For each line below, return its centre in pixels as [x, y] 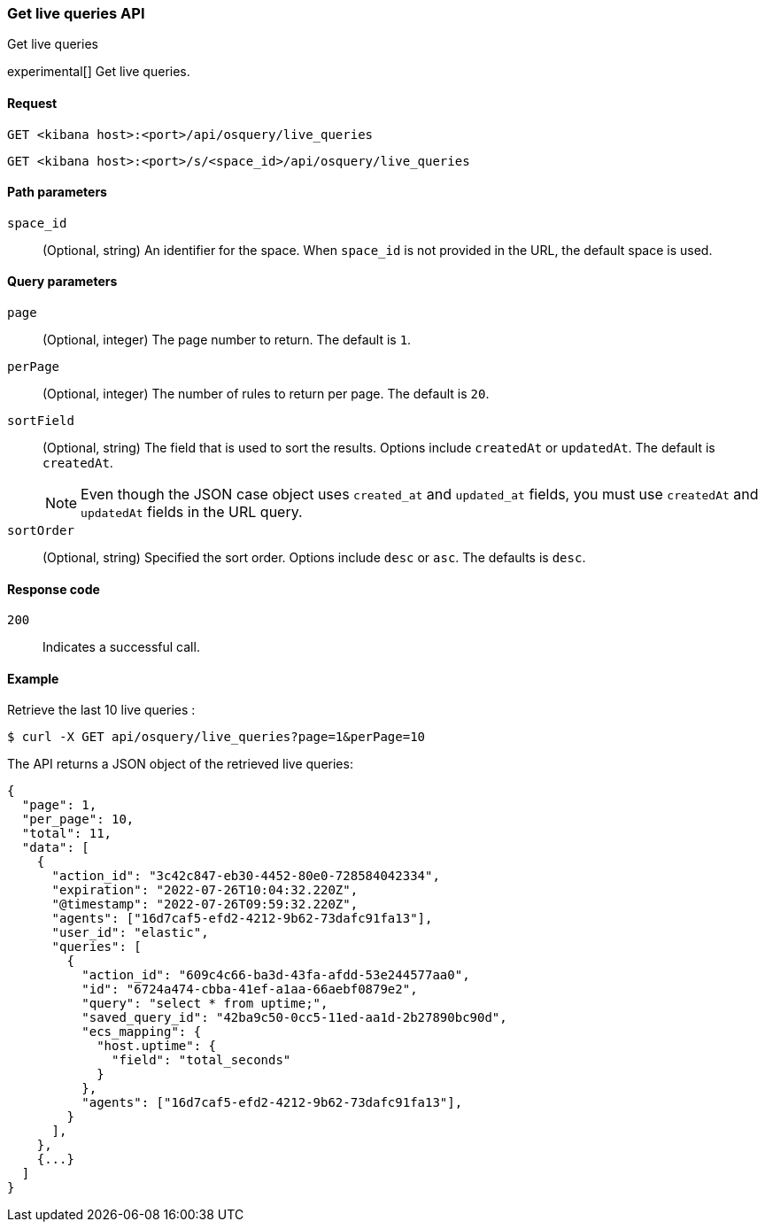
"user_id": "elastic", [130, 933]
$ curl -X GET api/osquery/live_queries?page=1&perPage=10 [216, 737]
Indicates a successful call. [121, 647]
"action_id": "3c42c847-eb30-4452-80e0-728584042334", [246, 876]
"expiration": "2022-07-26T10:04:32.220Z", [205, 890]
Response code [54, 589]
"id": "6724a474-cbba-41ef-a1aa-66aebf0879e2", [250, 989]
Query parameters [62, 282]
